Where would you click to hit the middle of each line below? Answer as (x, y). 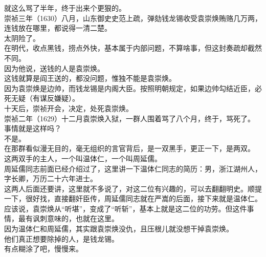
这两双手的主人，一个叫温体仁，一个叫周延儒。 (83, 158)
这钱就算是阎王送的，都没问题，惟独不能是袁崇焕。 (90, 78)
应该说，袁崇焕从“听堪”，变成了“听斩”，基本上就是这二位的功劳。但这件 (126, 208)
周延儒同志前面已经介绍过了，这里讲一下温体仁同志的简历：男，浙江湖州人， (133, 168)
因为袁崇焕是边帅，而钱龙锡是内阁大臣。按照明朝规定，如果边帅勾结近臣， (129, 88)
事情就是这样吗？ (33, 128)
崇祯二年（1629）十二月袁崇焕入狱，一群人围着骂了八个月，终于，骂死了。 (129, 118)
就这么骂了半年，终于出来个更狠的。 (65, 8)
